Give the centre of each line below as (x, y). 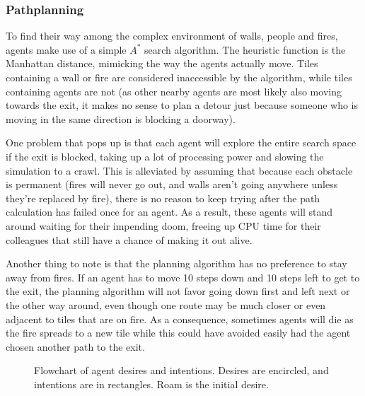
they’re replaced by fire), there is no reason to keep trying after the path (163, 198)
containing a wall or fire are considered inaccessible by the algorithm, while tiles (179, 77)
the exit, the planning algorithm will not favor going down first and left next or (178, 291)
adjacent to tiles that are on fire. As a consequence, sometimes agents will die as (180, 319)
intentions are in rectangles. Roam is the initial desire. (151, 384)
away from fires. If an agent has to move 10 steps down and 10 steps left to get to (183, 277)
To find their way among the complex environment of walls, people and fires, (172, 36)
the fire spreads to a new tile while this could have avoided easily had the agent (178, 333)
